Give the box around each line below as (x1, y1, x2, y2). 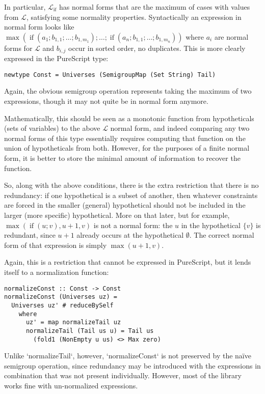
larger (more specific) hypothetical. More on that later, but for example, (4, 210, 230, 220)
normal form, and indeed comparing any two (110, 123, 250, 133)
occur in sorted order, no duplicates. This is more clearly (68, 42, 246, 53)
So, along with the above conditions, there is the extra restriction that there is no (4, 180, 259, 190)
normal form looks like (4, 21, 74, 32)
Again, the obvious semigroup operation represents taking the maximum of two (4, 86, 252, 96)
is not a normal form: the (93, 219, 173, 230)
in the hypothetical (181, 219, 241, 230)
